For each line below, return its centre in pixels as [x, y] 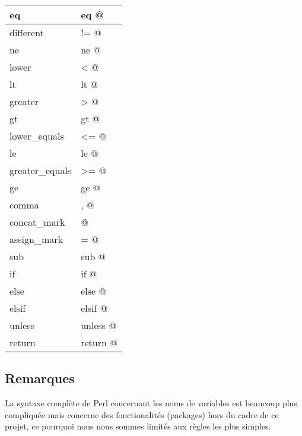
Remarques [40, 378]
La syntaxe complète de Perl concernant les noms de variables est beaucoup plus [151, 403]
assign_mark [36, 239]
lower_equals [37, 136]
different [27, 32]
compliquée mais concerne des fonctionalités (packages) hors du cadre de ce [142, 414]
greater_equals [41, 170]
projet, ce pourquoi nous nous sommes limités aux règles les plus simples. [138, 426]
